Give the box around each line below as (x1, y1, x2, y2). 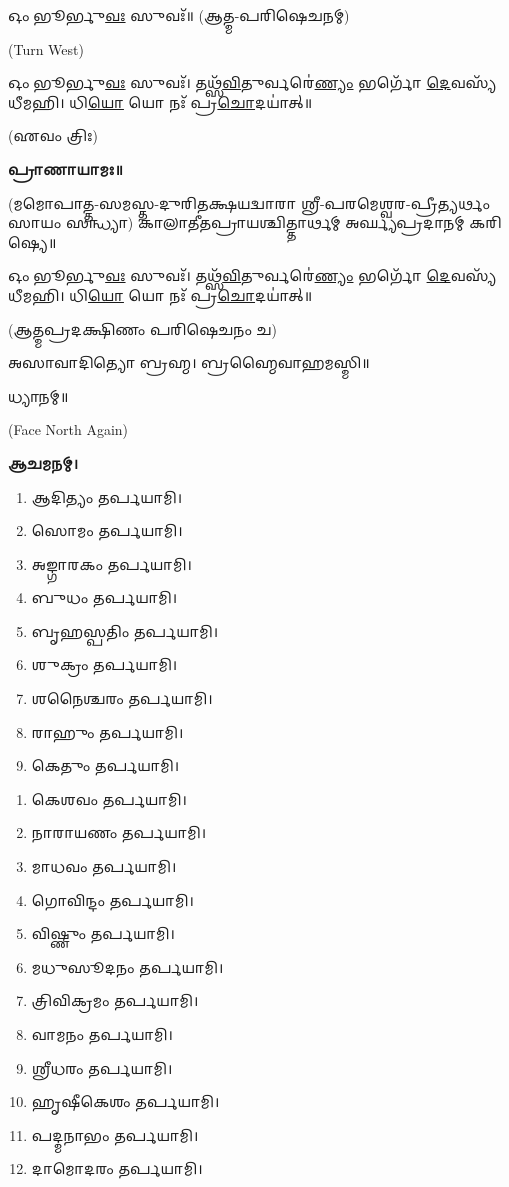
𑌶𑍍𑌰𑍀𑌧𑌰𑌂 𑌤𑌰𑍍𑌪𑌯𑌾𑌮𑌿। (31, 1057, 173, 1078)
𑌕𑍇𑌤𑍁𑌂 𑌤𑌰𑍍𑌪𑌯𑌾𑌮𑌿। (31, 755, 180, 776)
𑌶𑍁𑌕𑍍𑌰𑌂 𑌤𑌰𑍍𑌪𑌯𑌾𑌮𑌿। (31, 654, 178, 675)
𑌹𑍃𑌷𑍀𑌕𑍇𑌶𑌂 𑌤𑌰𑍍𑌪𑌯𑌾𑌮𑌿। (31, 1091, 220, 1112)
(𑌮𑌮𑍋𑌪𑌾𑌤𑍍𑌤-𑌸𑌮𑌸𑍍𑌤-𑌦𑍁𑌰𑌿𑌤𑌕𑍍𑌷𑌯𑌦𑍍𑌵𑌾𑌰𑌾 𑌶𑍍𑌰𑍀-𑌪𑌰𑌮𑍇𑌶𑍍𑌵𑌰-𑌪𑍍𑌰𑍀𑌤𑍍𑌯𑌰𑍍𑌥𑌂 (8, 192, 490, 213)
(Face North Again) (8, 419, 129, 440)
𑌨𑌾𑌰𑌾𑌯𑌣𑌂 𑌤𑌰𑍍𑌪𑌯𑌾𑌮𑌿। (31, 822, 207, 843)
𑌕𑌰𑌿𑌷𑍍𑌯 (469, 212, 502, 233)
